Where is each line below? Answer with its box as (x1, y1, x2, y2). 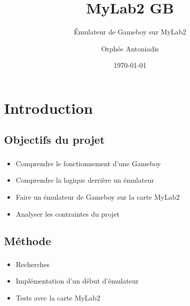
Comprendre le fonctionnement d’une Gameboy (15, 158, 161, 168)
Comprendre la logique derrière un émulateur (15, 175, 154, 185)
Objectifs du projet (4, 132, 105, 147)
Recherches (15, 259, 49, 269)
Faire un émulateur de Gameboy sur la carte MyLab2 (15, 191, 180, 202)
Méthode (4, 233, 51, 248)
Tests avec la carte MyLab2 (15, 293, 100, 303)
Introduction (4, 97, 93, 118)
